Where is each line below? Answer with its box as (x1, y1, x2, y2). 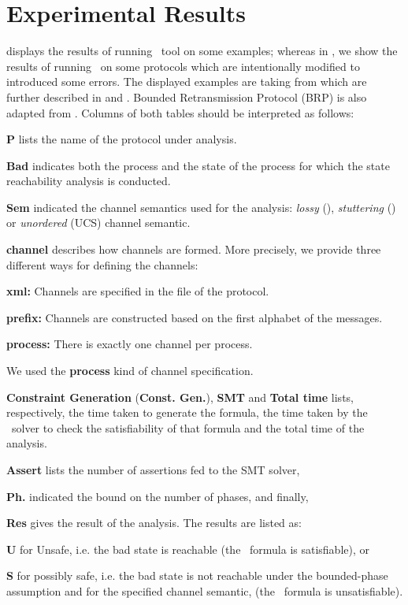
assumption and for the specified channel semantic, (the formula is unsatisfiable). (6, 582, 403, 599)
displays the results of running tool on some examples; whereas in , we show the (6, 43, 398, 59)
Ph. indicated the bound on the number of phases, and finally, (6, 488, 309, 504)
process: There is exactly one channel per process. (6, 336, 253, 352)
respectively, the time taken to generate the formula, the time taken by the (6, 404, 368, 421)
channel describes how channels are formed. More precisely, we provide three (6, 241, 381, 258)
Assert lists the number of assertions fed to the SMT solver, (6, 462, 300, 477)
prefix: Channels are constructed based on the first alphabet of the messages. (6, 309, 383, 325)
